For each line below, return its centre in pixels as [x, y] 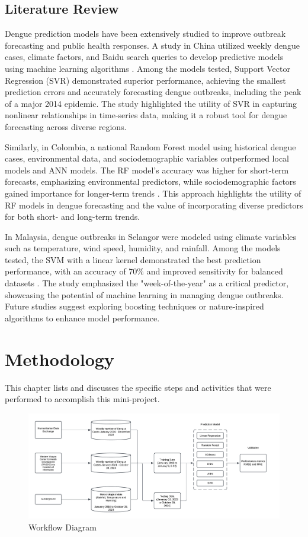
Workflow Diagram [63, 527]
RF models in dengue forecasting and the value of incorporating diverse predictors [154, 205]
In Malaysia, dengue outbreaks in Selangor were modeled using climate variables [151, 236]
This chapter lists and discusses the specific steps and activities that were [138, 387]
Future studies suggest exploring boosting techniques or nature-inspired [134, 306]
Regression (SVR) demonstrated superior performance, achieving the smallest [145, 80]
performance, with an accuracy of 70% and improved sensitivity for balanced [144, 271]
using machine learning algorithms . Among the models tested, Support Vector [147, 68]
